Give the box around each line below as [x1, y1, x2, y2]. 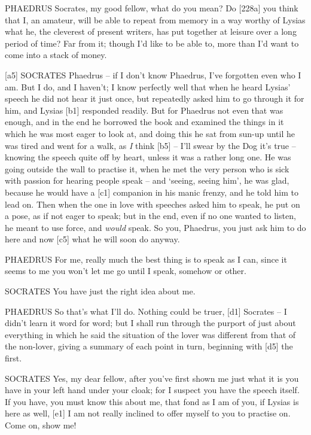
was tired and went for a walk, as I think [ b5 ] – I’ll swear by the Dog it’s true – [5, 139, 296, 151]
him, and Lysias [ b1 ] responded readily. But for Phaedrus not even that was [5, 104, 283, 116]
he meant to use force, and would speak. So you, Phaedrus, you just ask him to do [5, 221, 306, 233]
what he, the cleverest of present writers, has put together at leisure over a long [5, 25, 297, 38]
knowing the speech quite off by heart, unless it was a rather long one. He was [5, 151, 291, 163]
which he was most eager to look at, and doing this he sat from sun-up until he [5, 127, 295, 139]
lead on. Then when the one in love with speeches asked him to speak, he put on [5, 197, 300, 210]
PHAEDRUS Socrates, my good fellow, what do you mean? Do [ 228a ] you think [5, 2, 298, 14]
